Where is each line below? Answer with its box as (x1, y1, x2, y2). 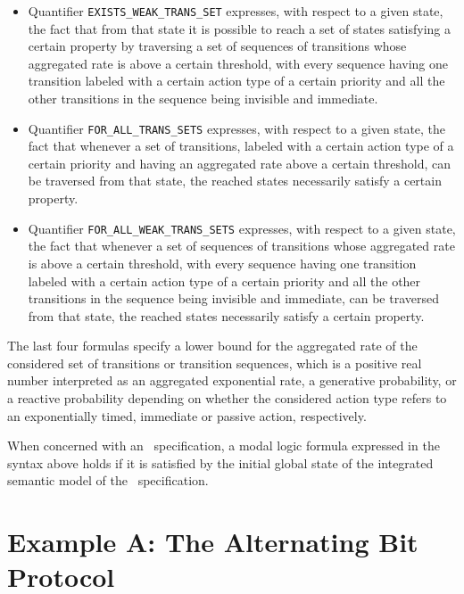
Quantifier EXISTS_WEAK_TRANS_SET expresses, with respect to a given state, (28, 2, 443, 20)
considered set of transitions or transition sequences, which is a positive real (7, 353, 422, 372)
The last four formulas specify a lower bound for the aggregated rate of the (7, 336, 418, 355)
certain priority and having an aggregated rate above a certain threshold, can (28, 153, 452, 172)
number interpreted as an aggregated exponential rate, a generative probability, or (7, 371, 457, 390)
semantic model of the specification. (7, 471, 209, 490)
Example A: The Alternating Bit (7, 524, 418, 560)
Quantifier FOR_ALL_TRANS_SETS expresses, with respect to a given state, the (28, 119, 446, 137)
